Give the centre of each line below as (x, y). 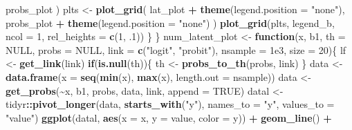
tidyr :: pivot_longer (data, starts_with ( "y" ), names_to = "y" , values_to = (170, 104)
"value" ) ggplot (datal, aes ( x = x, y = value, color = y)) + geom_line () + (169, 117)
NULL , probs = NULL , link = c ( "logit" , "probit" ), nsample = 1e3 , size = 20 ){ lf (176, 49)
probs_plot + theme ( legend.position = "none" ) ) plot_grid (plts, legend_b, (170, 22)
